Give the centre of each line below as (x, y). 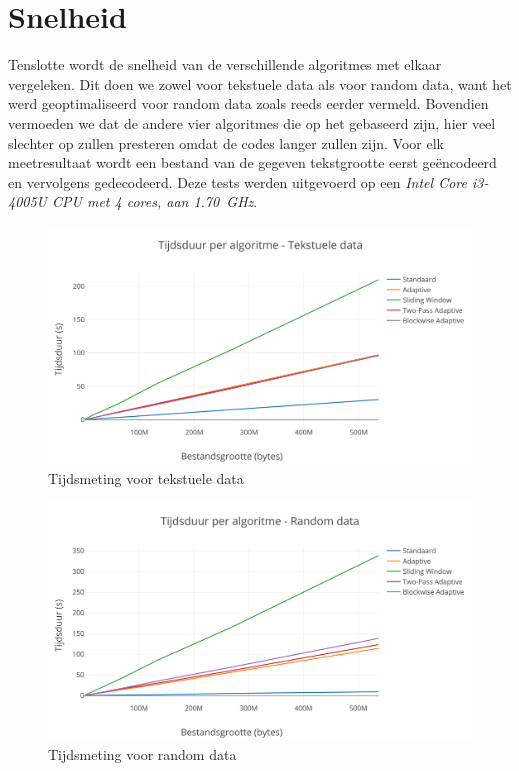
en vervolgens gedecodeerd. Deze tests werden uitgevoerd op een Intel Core (237, 181)
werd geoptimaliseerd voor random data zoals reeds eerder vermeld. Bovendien (248, 103)
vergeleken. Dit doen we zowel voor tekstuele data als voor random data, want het (260, 83)
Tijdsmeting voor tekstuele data (146, 477)
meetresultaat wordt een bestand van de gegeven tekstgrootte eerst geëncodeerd (252, 162)
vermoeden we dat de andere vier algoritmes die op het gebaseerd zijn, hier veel (252, 122)
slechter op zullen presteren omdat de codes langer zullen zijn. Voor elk (226, 142)
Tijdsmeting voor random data (142, 753)
